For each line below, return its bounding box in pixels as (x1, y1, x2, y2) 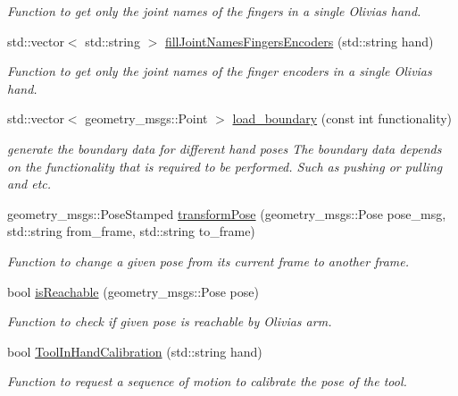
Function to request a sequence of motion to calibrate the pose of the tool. (7, 372, 407, 391)
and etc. (7, 174, 52, 193)
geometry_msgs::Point (85, 109, 208, 128)
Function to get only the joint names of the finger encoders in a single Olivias (7, 62, 432, 80)
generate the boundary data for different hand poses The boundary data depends (7, 139, 442, 157)
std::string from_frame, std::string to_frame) (7, 222, 255, 240)
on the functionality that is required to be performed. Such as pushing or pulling (7, 156, 443, 175)
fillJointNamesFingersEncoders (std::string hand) (164, 31, 434, 50)
